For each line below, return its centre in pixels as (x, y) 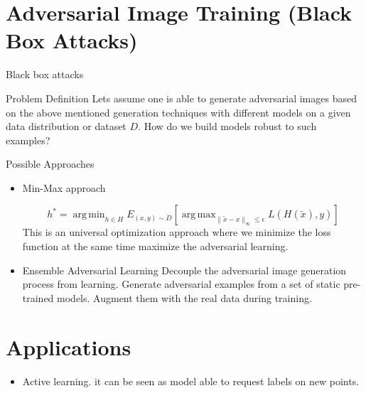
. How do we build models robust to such (227, 126)
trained (38, 297)
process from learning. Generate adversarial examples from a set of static (181, 284)
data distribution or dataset (66, 126)
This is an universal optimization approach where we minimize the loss (177, 232)
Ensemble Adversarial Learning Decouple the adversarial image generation (184, 270)
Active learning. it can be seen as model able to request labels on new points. (191, 381)
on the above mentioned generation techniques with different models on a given (178, 112)
